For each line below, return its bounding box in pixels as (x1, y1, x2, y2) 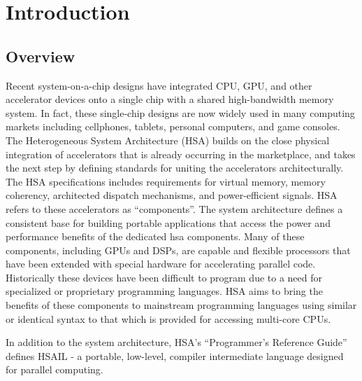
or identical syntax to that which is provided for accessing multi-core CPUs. (6, 311, 331, 326)
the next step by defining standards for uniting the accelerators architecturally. (6, 160, 344, 175)
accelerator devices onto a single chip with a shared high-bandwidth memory (6, 92, 334, 106)
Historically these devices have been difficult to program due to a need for (6, 270, 323, 284)
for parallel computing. (6, 362, 103, 377)
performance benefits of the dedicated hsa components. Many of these (6, 229, 305, 244)
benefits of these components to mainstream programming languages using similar (6, 298, 357, 312)
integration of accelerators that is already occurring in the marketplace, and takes (6, 146, 356, 161)
